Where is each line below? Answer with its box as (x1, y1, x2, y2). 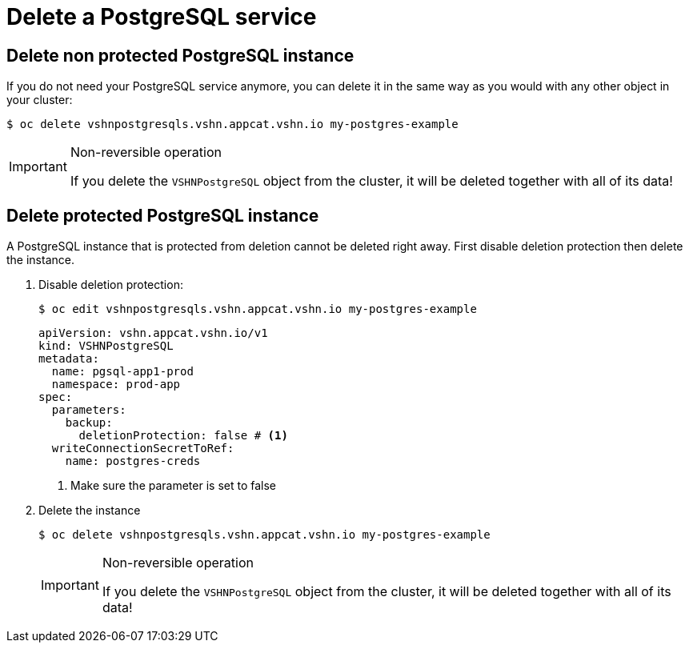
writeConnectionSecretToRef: (51, 442, 234, 455)
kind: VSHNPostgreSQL (38, 339, 174, 353)
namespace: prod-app (51, 378, 181, 391)
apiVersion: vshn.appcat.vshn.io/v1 (38, 327, 268, 340)
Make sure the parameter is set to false (70, 479, 277, 493)
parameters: (51, 403, 126, 417)
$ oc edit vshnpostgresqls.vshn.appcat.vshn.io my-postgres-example (38, 302, 477, 316)
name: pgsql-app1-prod (51, 365, 194, 379)
